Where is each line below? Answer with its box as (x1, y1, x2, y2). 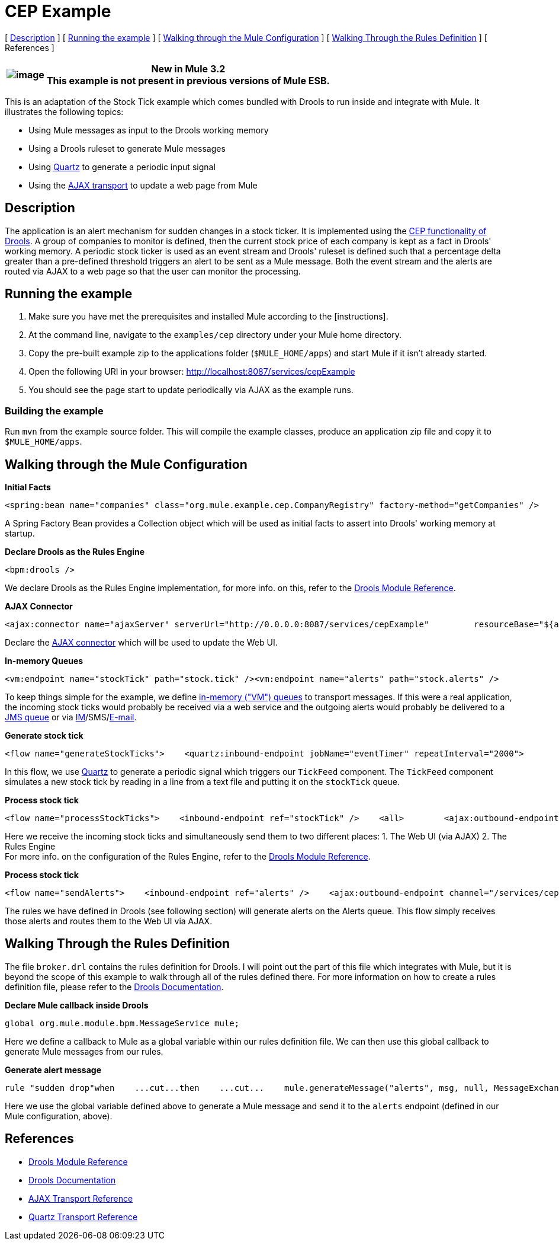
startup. (5, 528, 35, 539)
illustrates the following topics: (5, 106, 124, 117)
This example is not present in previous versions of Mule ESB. (46, 74, 330, 87)
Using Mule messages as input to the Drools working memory (28, 124, 269, 135)
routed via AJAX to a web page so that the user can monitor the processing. (5, 266, 301, 276)
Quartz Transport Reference (28, 1211, 138, 1222)
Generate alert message (5, 1064, 101, 1075)
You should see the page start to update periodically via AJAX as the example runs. (28, 385, 354, 395)
